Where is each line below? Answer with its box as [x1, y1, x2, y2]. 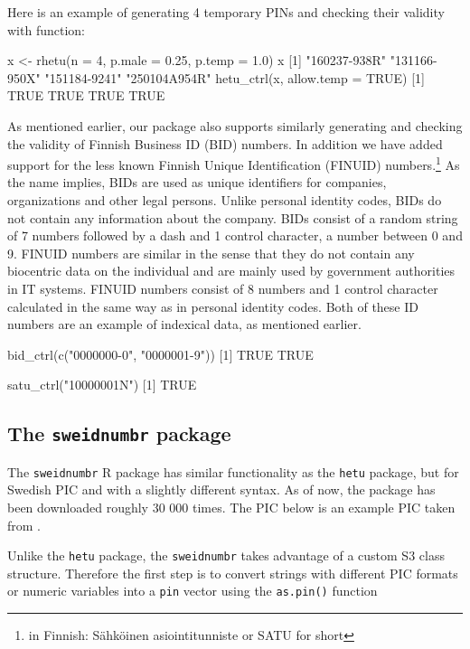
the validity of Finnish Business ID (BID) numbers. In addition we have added [7, 134, 443, 153]
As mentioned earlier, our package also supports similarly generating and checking [7, 116, 463, 135]
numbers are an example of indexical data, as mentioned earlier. [7, 315, 362, 334]
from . [7, 515, 42, 534]
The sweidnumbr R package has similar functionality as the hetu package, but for [7, 462, 459, 481]
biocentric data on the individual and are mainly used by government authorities [7, 261, 456, 280]
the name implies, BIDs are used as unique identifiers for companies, [7, 173, 387, 192]
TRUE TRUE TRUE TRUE [7, 86, 165, 105]
